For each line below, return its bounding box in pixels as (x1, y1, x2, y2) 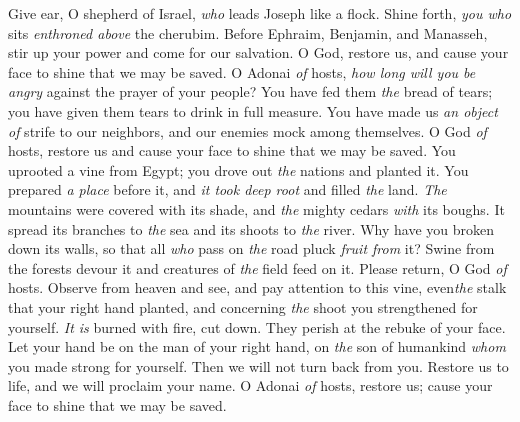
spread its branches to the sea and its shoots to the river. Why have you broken (8, 218, 495, 239)
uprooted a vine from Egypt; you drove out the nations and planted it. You (8, 159, 469, 180)
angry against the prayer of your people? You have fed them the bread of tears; (8, 81, 493, 102)
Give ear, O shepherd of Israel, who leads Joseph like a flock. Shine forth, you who (8, 3, 512, 23)
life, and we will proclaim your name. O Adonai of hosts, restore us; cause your (8, 375, 493, 396)
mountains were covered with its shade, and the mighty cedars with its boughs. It (8, 198, 505, 219)
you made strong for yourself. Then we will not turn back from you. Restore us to (8, 355, 509, 376)
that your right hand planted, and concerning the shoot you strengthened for (8, 296, 478, 317)
